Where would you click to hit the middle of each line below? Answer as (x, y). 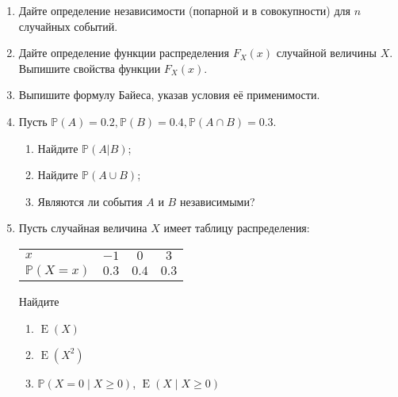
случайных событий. (68, 26)
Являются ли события (90, 201)
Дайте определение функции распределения (124, 53)
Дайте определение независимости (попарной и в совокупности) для (184, 10)
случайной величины (327, 53)
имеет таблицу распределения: (237, 228)
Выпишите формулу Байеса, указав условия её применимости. (169, 95)
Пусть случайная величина (83, 228)
